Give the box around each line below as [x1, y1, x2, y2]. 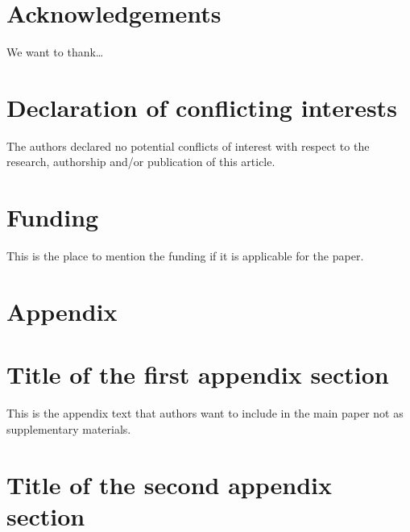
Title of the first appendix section [6, 358, 389, 391]
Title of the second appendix [6, 468, 332, 501]
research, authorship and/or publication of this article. [6, 153, 275, 170]
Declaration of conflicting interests [6, 90, 397, 123]
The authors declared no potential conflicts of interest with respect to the [6, 137, 370, 154]
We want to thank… [6, 44, 104, 60]
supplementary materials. [6, 420, 131, 437]
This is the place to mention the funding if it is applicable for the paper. [6, 247, 364, 264]
